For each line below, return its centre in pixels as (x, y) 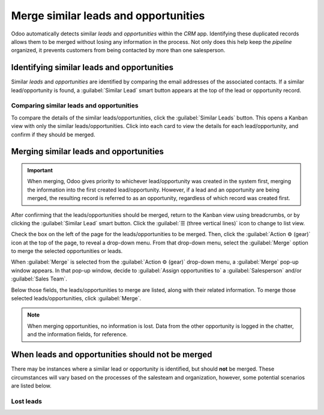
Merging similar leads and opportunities (88, 152)
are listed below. (31, 386)
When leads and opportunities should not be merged (112, 355)
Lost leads (26, 401)
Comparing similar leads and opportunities (75, 106)
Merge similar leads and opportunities (108, 16)
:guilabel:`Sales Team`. (39, 279)
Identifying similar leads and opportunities (92, 68)
